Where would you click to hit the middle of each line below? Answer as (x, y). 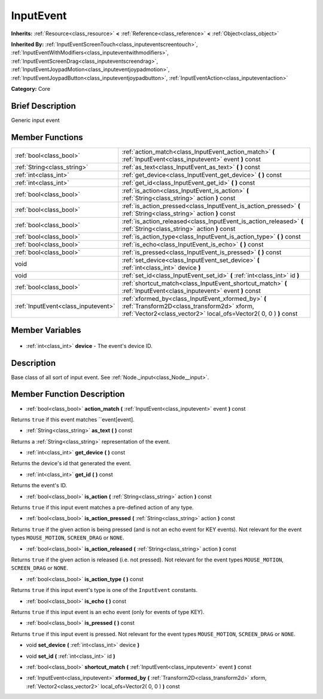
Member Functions (47, 137)
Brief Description (43, 106)
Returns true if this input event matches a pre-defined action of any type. (102, 508)
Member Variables (46, 330)
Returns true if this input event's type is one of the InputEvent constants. (104, 590)
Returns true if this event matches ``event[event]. (73, 419)
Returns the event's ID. (39, 486)
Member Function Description (68, 394)
